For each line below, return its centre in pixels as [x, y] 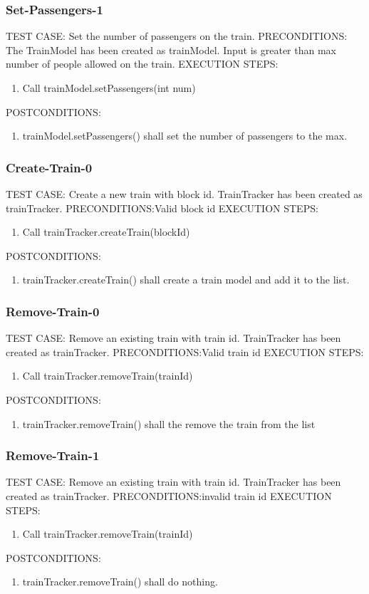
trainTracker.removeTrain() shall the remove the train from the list [169, 423]
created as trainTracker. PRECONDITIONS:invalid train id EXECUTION [169, 495]
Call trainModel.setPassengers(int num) [109, 88]
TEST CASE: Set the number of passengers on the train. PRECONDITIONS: [177, 36]
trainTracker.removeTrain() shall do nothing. [120, 582]
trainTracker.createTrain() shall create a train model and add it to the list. [186, 280]
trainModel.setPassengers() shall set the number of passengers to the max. [185, 136]
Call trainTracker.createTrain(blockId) [106, 232]
